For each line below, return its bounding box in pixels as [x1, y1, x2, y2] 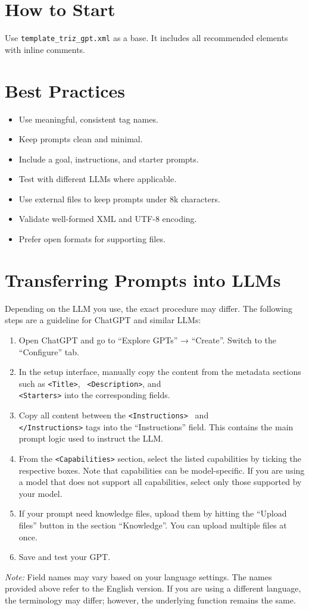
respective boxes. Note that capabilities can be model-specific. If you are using [18, 464, 305, 476]
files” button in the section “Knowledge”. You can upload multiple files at [18, 519, 287, 531]
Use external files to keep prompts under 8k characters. [18, 192, 220, 205]
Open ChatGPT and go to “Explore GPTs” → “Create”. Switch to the [18, 333, 277, 346]
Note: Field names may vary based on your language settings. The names [5, 570, 272, 583]
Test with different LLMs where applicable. [18, 173, 177, 185]
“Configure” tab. [18, 345, 79, 358]
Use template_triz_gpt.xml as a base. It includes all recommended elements [5, 32, 288, 44]
